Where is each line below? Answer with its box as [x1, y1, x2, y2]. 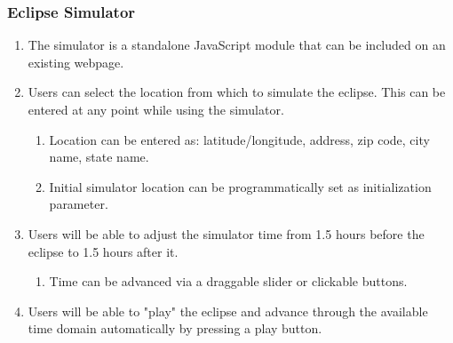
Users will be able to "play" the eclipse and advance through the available [28, 301, 428, 320]
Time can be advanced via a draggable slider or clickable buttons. [49, 272, 408, 291]
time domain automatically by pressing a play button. [28, 319, 322, 338]
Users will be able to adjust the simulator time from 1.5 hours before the [28, 224, 425, 243]
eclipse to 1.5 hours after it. [28, 242, 179, 260]
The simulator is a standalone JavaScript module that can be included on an [28, 36, 446, 54]
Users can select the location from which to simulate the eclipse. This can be [28, 83, 446, 101]
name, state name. [49, 148, 149, 166]
